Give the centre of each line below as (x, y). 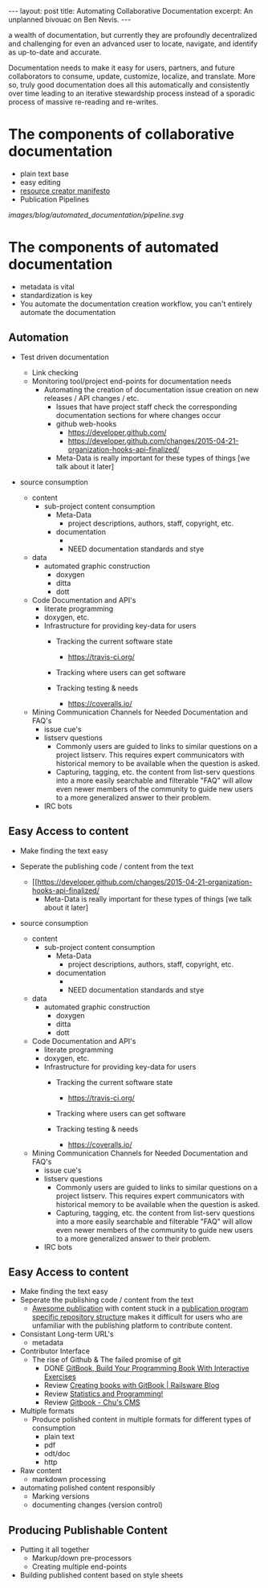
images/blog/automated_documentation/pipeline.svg (96, 215)
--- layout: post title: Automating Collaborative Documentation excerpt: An (131, 11)
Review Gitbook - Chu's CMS (92, 1402)
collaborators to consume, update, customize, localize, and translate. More (132, 76)
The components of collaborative (122, 135)
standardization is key (56, 295)
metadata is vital (47, 286)
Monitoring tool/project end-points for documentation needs (132, 381)
